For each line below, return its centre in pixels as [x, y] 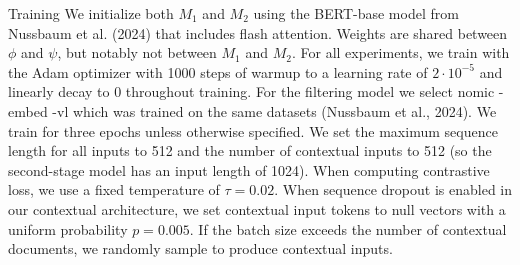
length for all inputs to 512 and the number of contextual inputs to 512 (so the [250, 150]
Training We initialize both [91, 13]
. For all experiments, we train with [400, 52]
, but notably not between [137, 52]
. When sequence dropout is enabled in [393, 189]
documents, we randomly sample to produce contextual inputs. [200, 248]
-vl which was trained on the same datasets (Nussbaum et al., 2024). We [274, 110]
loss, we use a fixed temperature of [114, 189]
